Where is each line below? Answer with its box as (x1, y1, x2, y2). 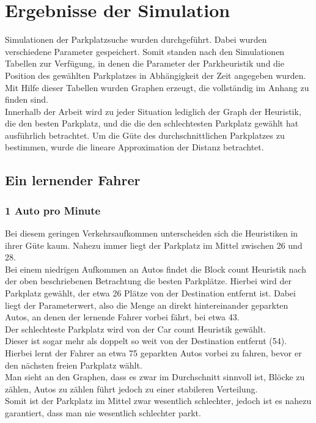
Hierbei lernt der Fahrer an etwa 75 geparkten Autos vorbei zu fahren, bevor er (5, 347, 302, 359)
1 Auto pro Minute (5, 202, 101, 218)
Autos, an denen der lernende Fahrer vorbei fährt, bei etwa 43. (5, 311, 240, 323)
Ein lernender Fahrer (5, 171, 141, 189)
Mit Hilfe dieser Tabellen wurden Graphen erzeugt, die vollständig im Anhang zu (5, 81, 309, 94)
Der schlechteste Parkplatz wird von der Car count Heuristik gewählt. (5, 322, 266, 335)
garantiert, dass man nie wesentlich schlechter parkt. (5, 406, 201, 419)
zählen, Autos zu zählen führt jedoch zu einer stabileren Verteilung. (5, 382, 258, 395)
